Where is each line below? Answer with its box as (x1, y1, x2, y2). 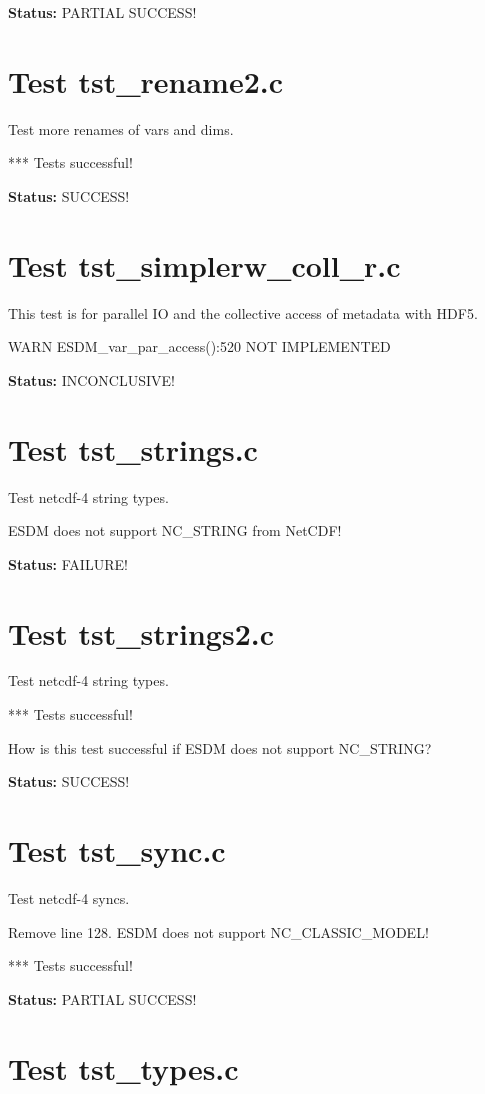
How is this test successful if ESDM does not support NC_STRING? (8, 737, 432, 758)
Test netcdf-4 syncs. (8, 887, 130, 908)
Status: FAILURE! (8, 553, 128, 574)
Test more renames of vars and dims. (8, 118, 234, 139)
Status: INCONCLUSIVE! (8, 369, 175, 390)
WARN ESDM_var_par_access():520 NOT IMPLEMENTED (8, 336, 391, 357)
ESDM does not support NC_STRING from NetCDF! (8, 520, 342, 541)
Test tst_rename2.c (8, 60, 283, 101)
